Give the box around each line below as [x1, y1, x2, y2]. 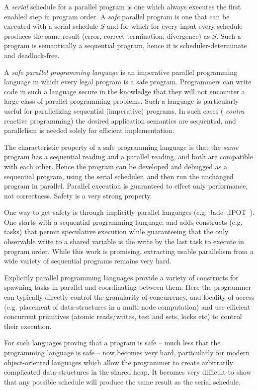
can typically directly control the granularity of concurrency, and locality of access [4, 292, 255, 302]
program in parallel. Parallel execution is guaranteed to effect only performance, [4, 181, 248, 191]
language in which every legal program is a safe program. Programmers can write [4, 76, 252, 87]
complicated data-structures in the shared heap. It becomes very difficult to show [4, 367, 252, 377]
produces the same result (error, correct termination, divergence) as [4, 30, 210, 41]
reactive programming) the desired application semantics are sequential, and [4, 115, 236, 126]
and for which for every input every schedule [107, 21, 243, 31]
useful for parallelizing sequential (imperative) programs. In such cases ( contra [4, 105, 245, 116]
